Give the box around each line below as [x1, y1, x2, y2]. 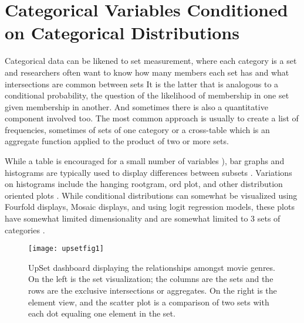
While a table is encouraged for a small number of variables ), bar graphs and [5, 155, 285, 167]
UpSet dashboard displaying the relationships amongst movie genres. [28, 261, 275, 273]
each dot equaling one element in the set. [28, 307, 175, 319]
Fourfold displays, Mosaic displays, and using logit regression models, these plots [5, 200, 295, 213]
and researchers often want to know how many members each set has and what [5, 66, 289, 78]
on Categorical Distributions [5, 21, 239, 45]
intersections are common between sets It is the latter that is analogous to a [5, 77, 279, 90]
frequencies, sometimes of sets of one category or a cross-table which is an [5, 123, 270, 135]
